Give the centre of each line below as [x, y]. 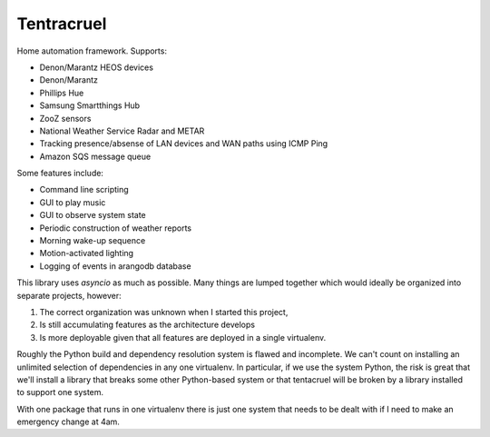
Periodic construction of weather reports [116, 228]
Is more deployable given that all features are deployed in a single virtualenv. [183, 337]
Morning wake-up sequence [93, 241]
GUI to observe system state [93, 215]
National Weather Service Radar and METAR [122, 131]
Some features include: [60, 174]
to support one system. [60, 392]
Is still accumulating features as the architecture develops [147, 325]
